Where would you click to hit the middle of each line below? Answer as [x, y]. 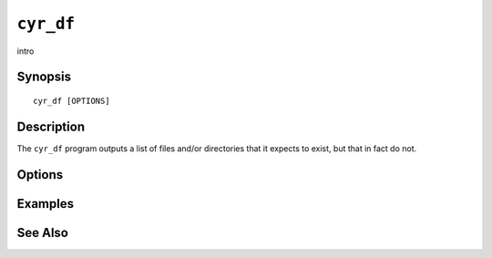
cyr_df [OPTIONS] [72, 101]
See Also [42, 232]
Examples [46, 204]
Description [51, 126]
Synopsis [44, 77]
